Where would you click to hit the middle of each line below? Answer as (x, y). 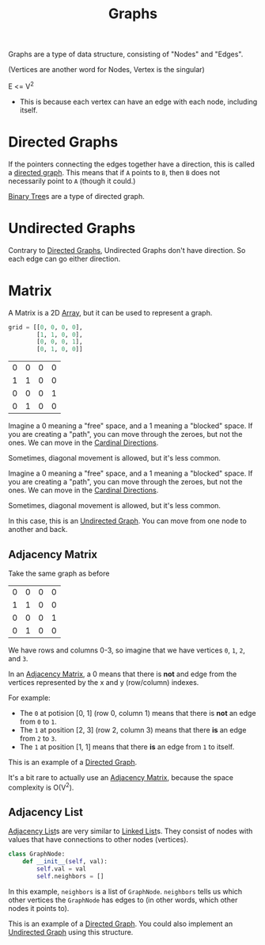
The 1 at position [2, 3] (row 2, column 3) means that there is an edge (133, 729)
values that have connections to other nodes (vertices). (98, 840)
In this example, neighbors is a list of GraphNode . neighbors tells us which (125, 891)
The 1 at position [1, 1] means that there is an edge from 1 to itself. (127, 747)
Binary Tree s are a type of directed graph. (76, 196)
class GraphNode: (37, 854)
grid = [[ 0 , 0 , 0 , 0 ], (45, 327)
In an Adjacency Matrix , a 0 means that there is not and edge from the (123, 674)
